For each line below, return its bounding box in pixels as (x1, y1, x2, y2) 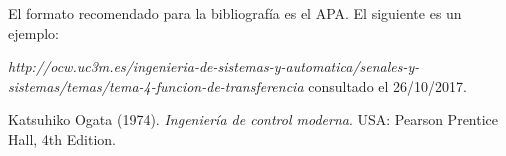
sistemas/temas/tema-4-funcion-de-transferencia (8, 75, 304, 96)
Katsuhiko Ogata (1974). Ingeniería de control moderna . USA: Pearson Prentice (8, 109, 499, 130)
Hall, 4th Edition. (8, 128, 116, 149)
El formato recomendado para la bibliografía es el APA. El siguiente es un (8, 3, 462, 23)
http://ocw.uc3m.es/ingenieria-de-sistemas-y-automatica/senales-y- (8, 56, 420, 77)
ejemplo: (8, 22, 59, 43)
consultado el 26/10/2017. (308, 75, 467, 96)
